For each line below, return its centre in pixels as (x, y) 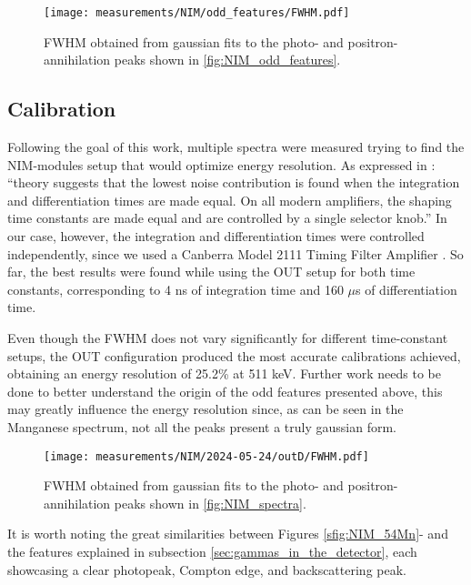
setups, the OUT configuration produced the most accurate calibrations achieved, (234, 355)
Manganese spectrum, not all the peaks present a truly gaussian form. (202, 426)
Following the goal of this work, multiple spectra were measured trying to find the (236, 147)
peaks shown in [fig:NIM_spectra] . (210, 503)
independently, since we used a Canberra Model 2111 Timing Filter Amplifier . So (235, 253)
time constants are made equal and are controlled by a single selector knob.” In (227, 218)
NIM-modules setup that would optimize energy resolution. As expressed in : (221, 164)
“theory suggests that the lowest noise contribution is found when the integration (234, 182)
